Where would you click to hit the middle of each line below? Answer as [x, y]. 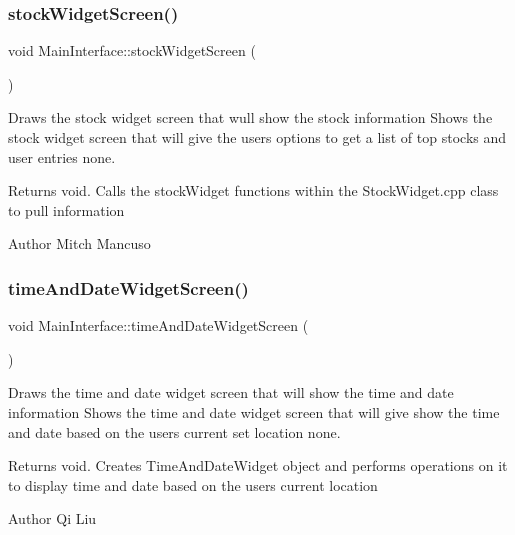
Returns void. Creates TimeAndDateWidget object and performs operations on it [258, 465]
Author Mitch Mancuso [79, 243]
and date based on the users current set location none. [174, 431]
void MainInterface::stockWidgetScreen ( [132, 50]
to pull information [66, 209]
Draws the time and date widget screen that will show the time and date [231, 392]
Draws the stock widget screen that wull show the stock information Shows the [250, 117]
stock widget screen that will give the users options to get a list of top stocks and [257, 137]
